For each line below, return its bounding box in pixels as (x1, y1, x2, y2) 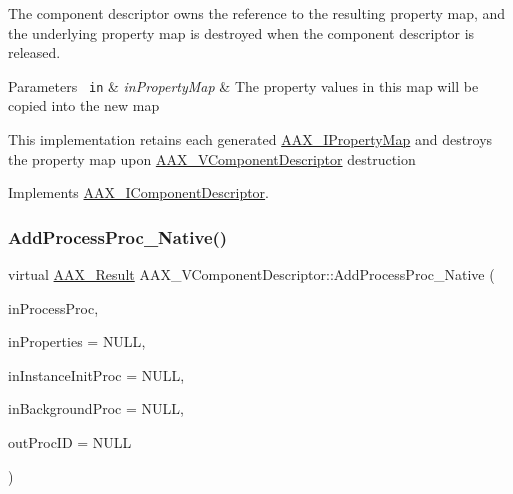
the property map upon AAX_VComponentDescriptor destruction (8, 148, 416, 169)
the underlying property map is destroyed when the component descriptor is (8, 22, 475, 43)
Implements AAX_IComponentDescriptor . (8, 182, 270, 203)
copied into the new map (8, 95, 160, 116)
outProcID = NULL (8, 432, 132, 452)
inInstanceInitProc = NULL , (8, 364, 185, 385)
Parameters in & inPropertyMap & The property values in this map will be (8, 75, 479, 96)
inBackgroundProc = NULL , (8, 398, 184, 419)
